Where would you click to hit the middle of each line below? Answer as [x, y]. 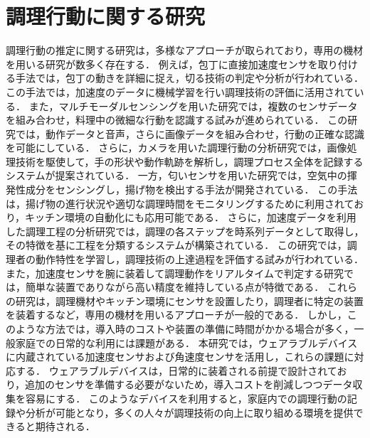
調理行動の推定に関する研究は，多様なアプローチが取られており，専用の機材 [185, 50]
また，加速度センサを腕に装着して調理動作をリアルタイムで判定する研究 [175, 273]
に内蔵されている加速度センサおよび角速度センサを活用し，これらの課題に [180, 357]
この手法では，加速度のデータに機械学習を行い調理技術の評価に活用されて [180, 91]
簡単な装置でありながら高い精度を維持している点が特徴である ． [175, 287]
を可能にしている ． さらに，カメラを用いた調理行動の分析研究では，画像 [176, 148]
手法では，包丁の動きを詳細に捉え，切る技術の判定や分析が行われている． [189, 78]
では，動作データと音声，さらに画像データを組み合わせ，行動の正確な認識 [190, 133]
